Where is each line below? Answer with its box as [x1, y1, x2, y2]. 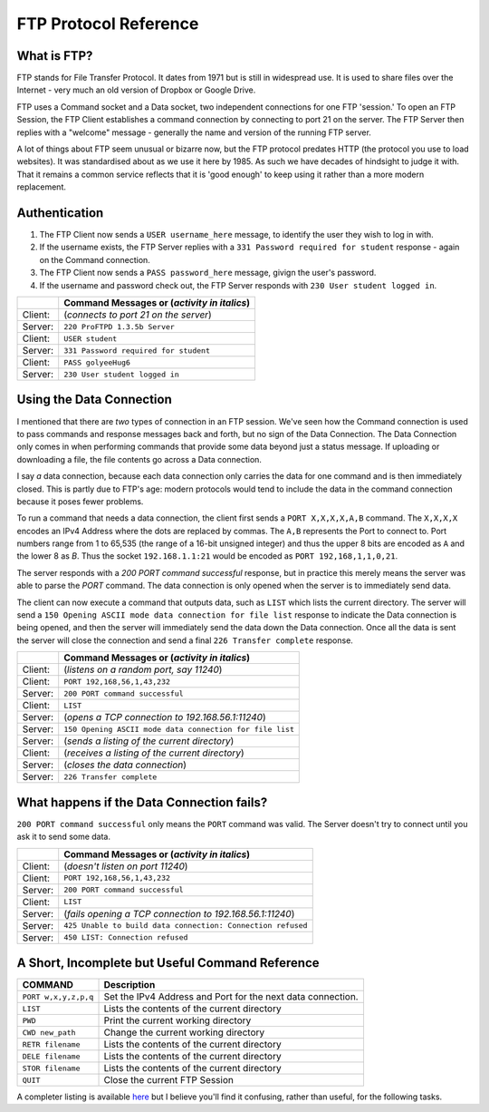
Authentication [16, 205, 104, 220]
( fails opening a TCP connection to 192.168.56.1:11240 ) [63, 907, 295, 920]
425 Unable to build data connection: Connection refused [63, 921, 308, 930]
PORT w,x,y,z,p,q [22, 991, 94, 1001]
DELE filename [22, 1051, 81, 1061]
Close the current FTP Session [103, 1074, 235, 1087]
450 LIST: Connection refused [63, 932, 188, 942]
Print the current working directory [103, 1014, 252, 1027]
